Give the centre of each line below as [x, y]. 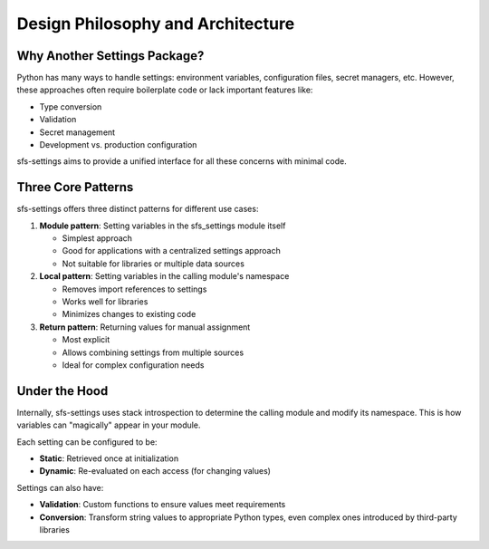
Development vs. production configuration [118, 145]
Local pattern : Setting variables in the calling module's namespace [164, 276]
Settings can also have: [60, 487]
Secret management [77, 132]
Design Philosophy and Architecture [156, 24]
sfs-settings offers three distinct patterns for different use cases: [138, 209]
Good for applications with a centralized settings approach [171, 251]
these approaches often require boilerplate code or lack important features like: [165, 90]
